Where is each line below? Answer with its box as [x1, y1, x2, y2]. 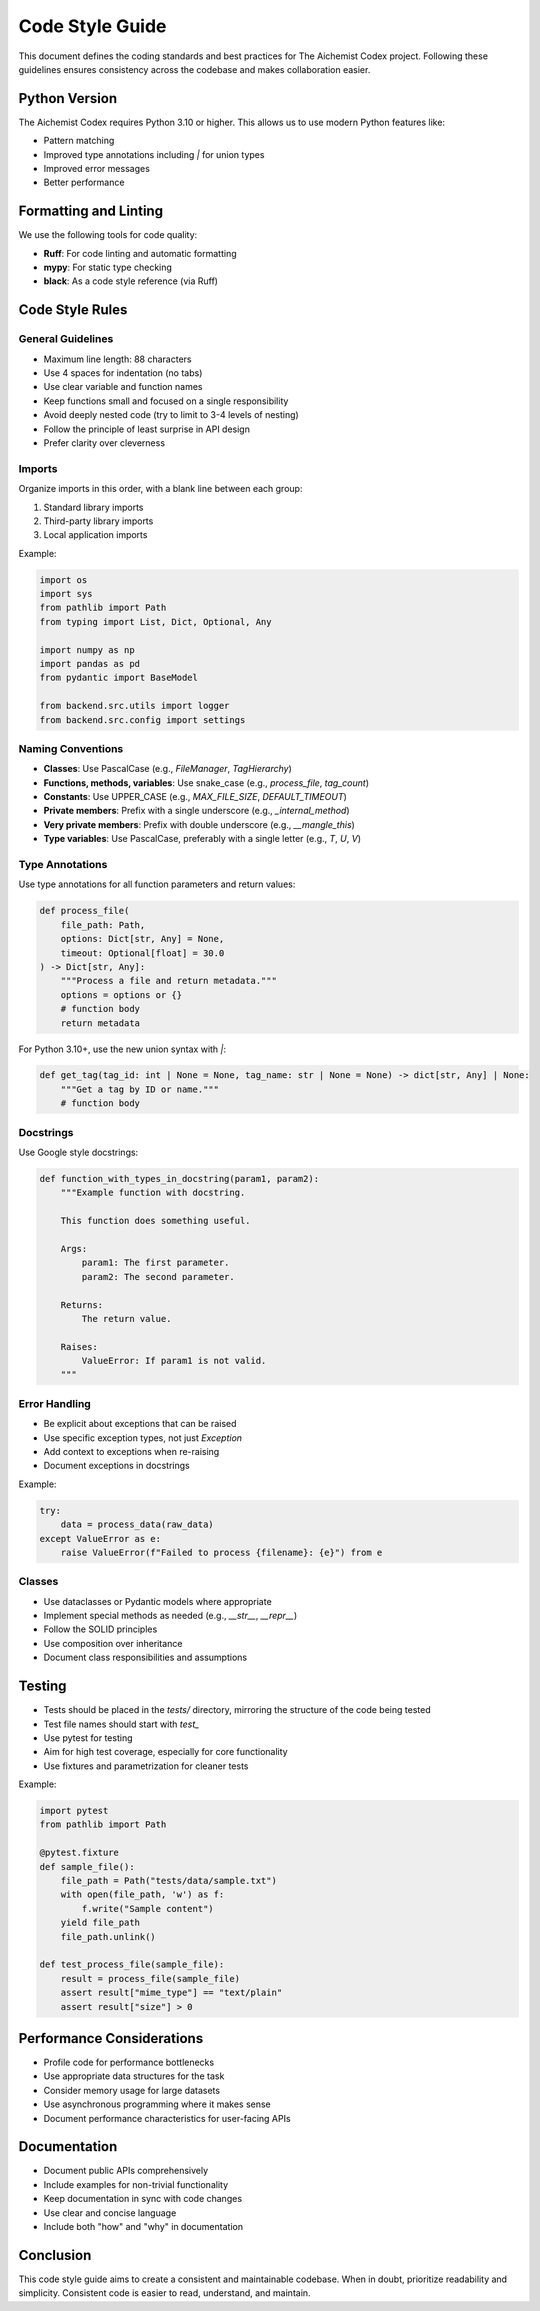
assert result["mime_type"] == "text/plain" [60, 1987, 283, 1999]
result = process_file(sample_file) [60, 1973, 240, 1984]
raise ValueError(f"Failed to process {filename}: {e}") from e [60, 1546, 383, 1558]
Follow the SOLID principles [43, 1623, 158, 1635]
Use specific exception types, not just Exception [43, 1431, 243, 1444]
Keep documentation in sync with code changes [43, 2193, 243, 2205]
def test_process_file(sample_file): [39, 1959, 225, 1970]
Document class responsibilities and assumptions [43, 1651, 248, 1664]
